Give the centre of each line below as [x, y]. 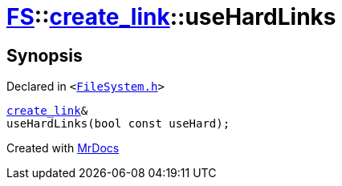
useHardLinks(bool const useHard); [118, 124]
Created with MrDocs [63, 148]
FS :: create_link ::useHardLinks [171, 17]
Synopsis [45, 55]
